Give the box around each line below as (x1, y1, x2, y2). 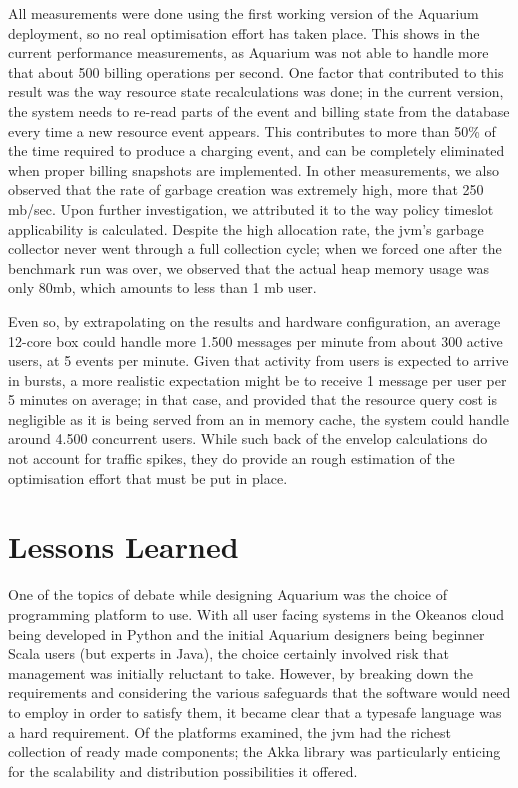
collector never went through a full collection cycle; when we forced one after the (8, 238, 502, 259)
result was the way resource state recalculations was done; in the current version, (8, 81, 504, 102)
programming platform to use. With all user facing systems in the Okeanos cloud (8, 603, 505, 624)
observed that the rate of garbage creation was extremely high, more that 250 (8, 179, 484, 200)
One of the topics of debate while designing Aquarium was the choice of (8, 584, 447, 605)
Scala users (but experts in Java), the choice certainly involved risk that (8, 643, 449, 664)
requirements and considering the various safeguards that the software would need (8, 682, 511, 703)
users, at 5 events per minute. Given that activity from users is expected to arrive (8, 350, 509, 371)
